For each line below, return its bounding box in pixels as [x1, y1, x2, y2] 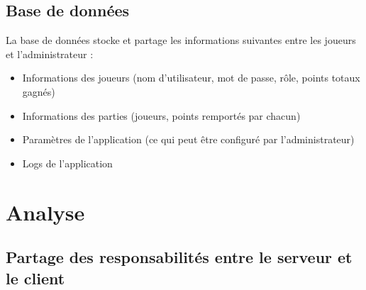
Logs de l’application [22, 155, 113, 170]
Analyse [6, 197, 85, 226]
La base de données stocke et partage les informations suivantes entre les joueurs [6, 33, 356, 48]
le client [6, 267, 65, 289]
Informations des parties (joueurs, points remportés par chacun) [22, 108, 301, 123]
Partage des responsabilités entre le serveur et [6, 246, 353, 268]
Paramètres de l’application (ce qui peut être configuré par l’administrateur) [22, 132, 355, 147]
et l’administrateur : [6, 46, 94, 61]
